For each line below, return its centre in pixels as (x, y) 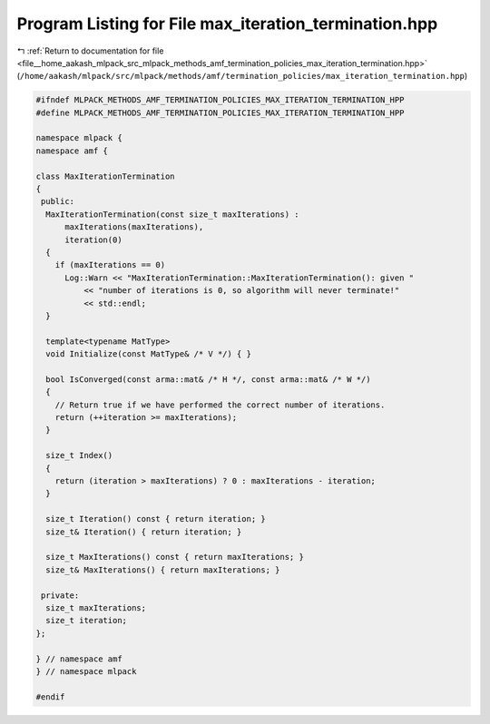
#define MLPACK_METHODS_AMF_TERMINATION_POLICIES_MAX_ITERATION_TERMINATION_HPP (220, 113)
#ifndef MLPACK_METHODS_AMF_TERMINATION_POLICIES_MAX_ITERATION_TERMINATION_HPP (220, 100)
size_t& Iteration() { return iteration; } (144, 532)
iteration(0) (93, 240)
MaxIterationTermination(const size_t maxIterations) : (172, 214)
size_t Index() (79, 455)
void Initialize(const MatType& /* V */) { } (148, 354)
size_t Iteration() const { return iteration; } (156, 519)
